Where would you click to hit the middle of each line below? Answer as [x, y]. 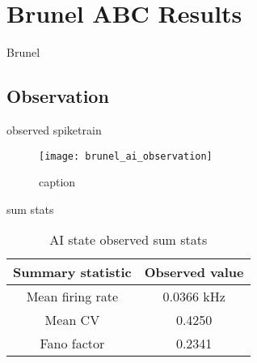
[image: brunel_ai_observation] [126, 156]
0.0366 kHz [194, 297]
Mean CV [72, 320]
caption [57, 182]
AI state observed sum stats [128, 240]
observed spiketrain [54, 129]
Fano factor [72, 344]
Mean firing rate [72, 297]
